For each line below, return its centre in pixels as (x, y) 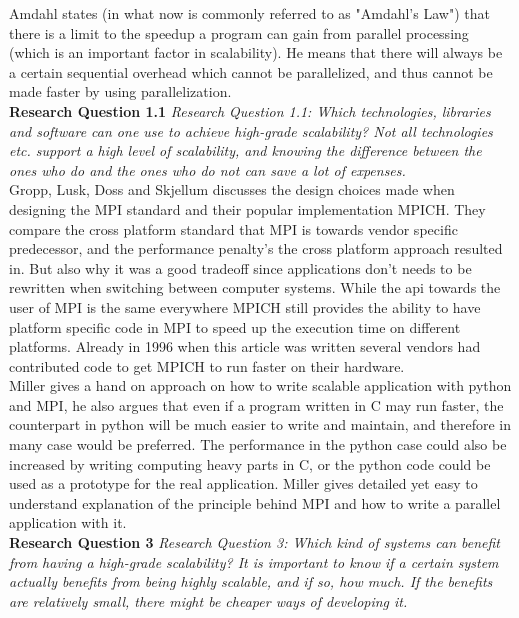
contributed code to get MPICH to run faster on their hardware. (207, 365)
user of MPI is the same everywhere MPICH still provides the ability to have (245, 306)
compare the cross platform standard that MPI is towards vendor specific (233, 228)
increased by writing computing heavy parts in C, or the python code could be (250, 463)
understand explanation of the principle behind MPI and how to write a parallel (255, 502)
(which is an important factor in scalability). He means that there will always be (256, 52)
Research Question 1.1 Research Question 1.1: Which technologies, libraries (250, 110)
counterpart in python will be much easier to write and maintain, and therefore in (260, 424)
